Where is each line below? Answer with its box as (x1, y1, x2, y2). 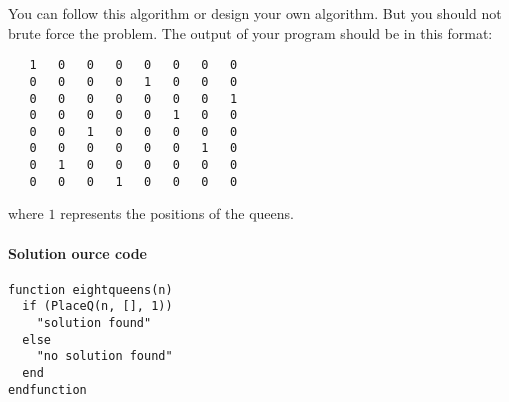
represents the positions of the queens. (60, 203, 294, 224)
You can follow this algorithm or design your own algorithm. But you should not (8, 3, 502, 23)
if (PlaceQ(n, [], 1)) (22, 299, 173, 314)
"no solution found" (36, 349, 173, 364)
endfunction (8, 382, 87, 397)
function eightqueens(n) (8, 282, 173, 297)
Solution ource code (8, 242, 147, 263)
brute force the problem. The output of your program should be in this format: (8, 22, 493, 43)
